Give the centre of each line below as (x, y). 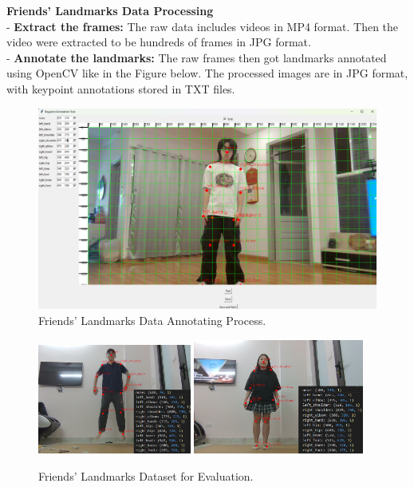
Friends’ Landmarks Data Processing (110, 10)
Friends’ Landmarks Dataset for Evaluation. (146, 475)
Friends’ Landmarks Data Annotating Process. (152, 320)
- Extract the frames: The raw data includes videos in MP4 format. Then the (203, 26)
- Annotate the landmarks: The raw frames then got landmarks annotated (197, 57)
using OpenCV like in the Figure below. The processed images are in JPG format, (207, 73)
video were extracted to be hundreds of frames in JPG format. (159, 42)
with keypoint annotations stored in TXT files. (121, 88)
